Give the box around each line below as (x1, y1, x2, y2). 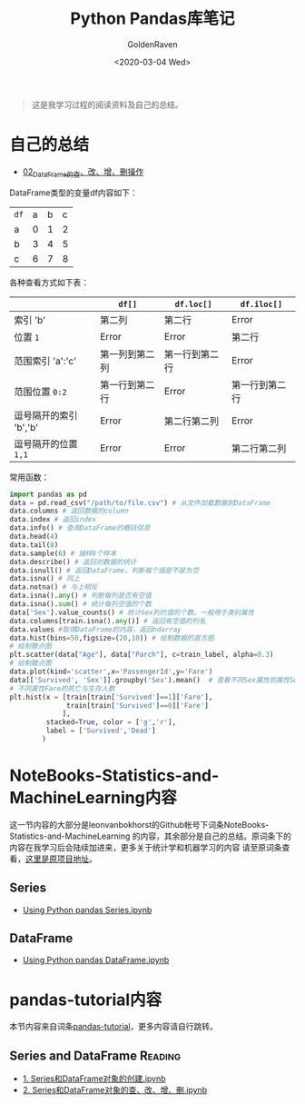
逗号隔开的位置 (14, 437, 79, 450)
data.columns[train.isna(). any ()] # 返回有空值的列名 (9, 616, 206, 625)
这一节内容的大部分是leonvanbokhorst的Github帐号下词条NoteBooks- (9, 819, 270, 830)
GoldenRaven (127, 38, 178, 50)
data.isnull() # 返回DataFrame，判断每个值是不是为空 (9, 565, 200, 575)
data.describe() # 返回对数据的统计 (9, 557, 137, 566)
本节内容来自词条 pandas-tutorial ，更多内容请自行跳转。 (9, 1021, 218, 1032)
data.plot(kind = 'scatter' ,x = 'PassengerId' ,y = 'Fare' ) (9, 667, 213, 677)
